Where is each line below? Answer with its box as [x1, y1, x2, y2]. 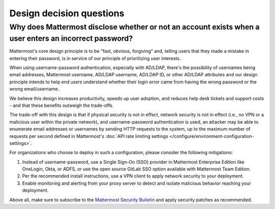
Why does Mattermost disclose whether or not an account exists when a [9, 22, 260, 32]
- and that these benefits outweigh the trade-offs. [9, 102, 114, 108]
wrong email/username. [9, 86, 60, 92]
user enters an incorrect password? [9, 34, 133, 43]
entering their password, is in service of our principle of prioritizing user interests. [9, 55, 181, 61]
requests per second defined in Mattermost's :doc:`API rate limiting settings [9, 133, 169, 139]
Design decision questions [9, 8, 125, 19]
